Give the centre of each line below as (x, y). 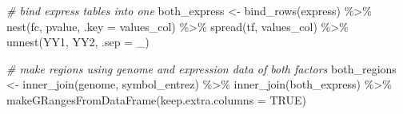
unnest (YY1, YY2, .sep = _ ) (78, 42)
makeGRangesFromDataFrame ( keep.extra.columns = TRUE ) (156, 99)
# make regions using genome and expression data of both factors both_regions (201, 68)
